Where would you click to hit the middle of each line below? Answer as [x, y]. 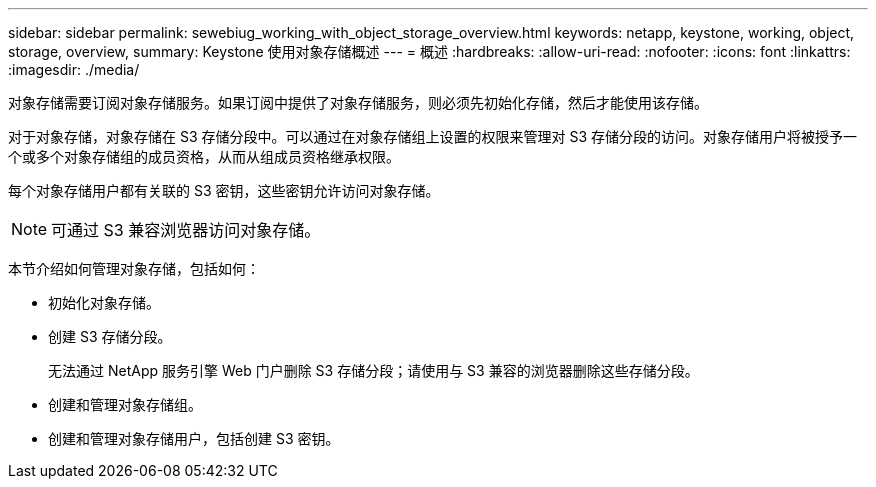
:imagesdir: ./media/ [74, 69]
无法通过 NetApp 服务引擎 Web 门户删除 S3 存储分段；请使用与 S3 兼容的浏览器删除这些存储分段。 [373, 370]
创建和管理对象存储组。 [125, 404]
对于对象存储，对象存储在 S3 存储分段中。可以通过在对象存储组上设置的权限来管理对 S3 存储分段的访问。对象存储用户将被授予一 [433, 136]
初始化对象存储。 [104, 302]
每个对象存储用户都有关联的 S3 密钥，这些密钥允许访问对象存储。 [224, 190]
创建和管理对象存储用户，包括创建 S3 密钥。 [194, 438]
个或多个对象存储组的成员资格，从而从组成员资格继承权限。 [204, 156]
